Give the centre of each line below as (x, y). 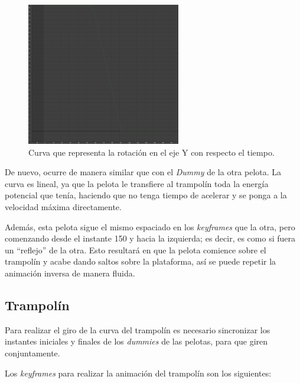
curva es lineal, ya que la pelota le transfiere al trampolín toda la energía (137, 183)
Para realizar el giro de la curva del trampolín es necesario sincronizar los (138, 329)
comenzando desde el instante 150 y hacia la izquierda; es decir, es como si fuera (150, 238)
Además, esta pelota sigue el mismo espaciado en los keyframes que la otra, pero (150, 226)
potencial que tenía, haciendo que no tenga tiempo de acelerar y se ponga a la (146, 195)
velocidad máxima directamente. (63, 206)
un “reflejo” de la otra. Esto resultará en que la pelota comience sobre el (136, 250)
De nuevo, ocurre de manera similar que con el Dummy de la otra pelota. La (143, 172)
